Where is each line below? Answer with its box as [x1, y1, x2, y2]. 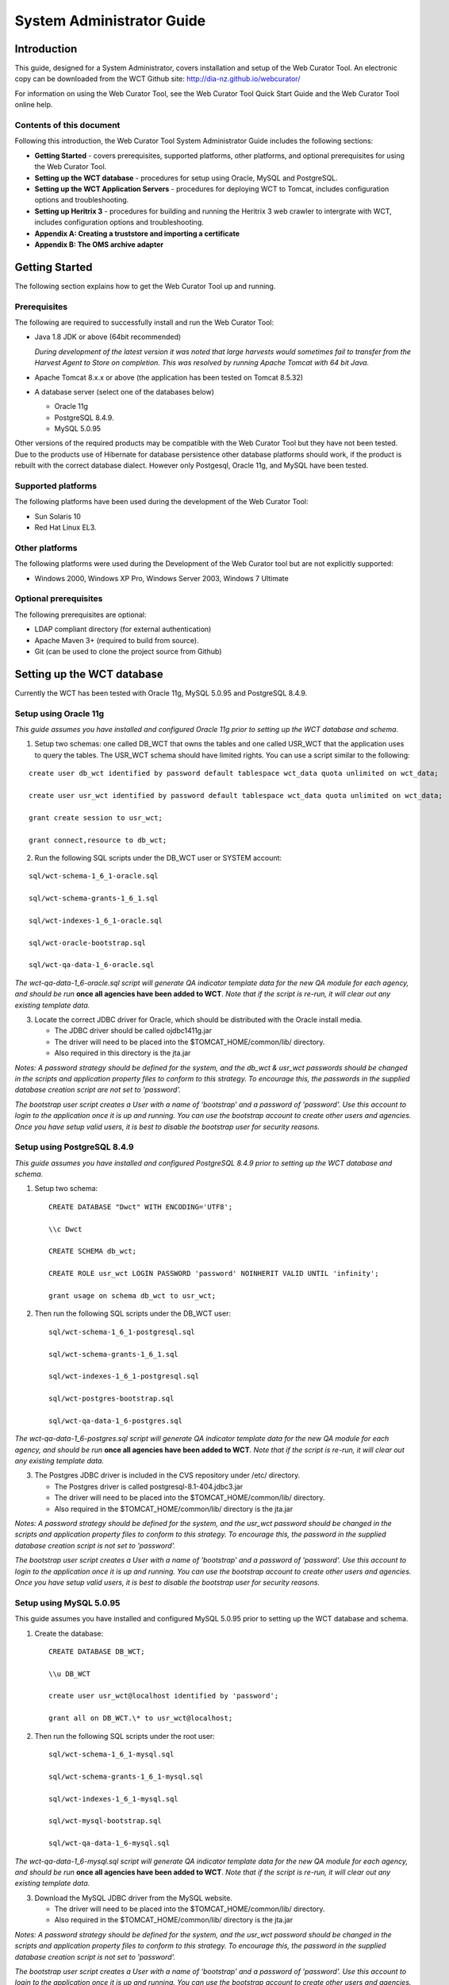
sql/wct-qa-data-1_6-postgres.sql [48, 1416, 182, 1425]
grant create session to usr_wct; [29, 813, 163, 822]
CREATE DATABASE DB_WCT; [48, 1647, 145, 1655]
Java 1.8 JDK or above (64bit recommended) [34, 332, 182, 341]
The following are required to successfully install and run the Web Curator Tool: [14, 318, 274, 327]
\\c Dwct [48, 1224, 83, 1234]
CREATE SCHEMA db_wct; [48, 1247, 137, 1256]
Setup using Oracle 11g [14, 707, 105, 719]
